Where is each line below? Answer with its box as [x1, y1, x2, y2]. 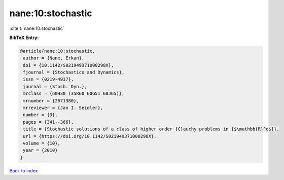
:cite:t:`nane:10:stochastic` [9, 25, 64, 31]
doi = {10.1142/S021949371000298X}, [23, 62, 114, 68]
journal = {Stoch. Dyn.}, [23, 84, 87, 89]
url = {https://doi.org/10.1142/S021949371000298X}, [23, 133, 157, 139]
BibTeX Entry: [9, 34, 39, 41]
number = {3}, [23, 112, 58, 118]
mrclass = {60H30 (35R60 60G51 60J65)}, [23, 91, 125, 96]
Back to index [9, 167, 38, 173]
